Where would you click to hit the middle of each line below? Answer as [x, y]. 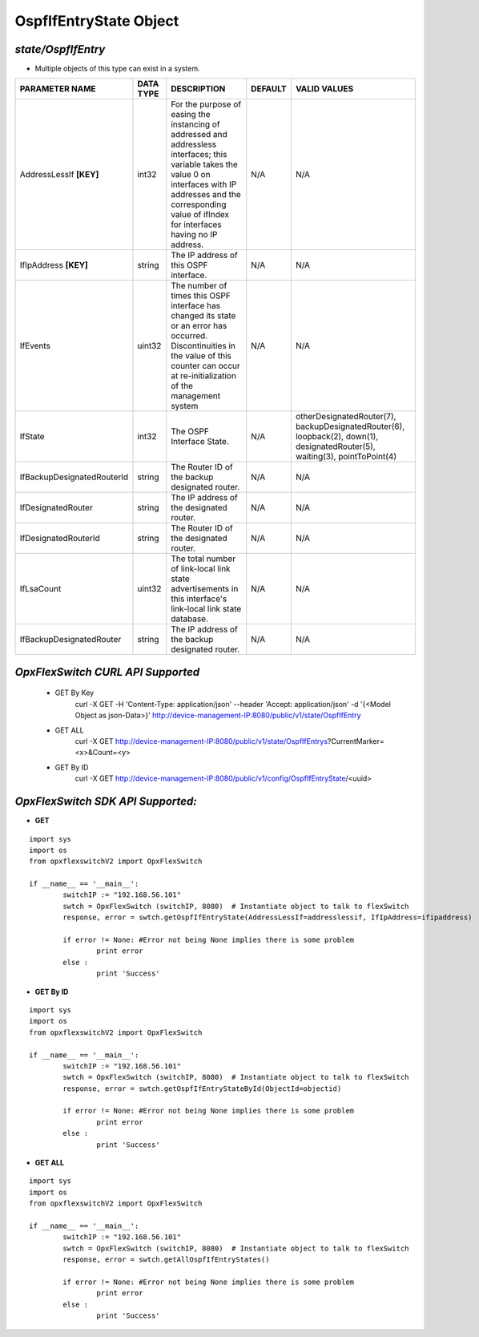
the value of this [201, 356]
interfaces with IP [204, 184]
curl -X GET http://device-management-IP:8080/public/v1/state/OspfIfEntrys [201, 741]
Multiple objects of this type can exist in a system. [117, 69]
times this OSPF [201, 296]
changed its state [203, 316]
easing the [191, 115]
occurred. [189, 336]
